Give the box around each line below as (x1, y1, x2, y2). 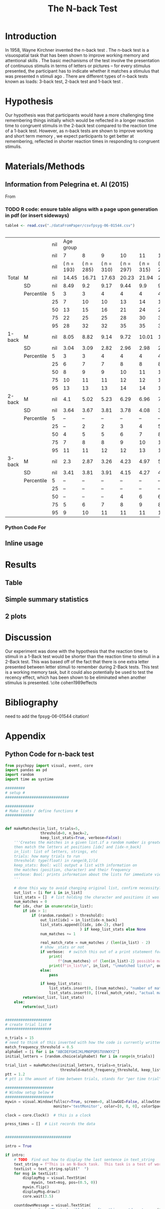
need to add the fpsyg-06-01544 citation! (5, 713, 89, 719)
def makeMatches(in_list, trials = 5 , (5, 826, 80, 831)
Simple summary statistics (5, 595, 89, 604)
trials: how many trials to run (14, 854, 80, 859)
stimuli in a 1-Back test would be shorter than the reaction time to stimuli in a (5, 653, 160, 659)
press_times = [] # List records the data (5, 1122, 96, 1127)
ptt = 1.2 (5, 1072, 26, 1077)
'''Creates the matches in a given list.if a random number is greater (14, 840, 164, 845)
